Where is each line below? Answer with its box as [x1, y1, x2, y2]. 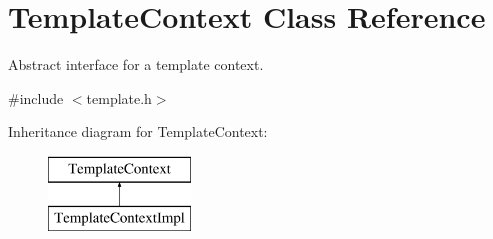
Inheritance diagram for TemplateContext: [8, 121, 268, 142]
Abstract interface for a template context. [8, 54, 264, 75]
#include [8, 87, 64, 108]
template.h [86, 87, 152, 108]
